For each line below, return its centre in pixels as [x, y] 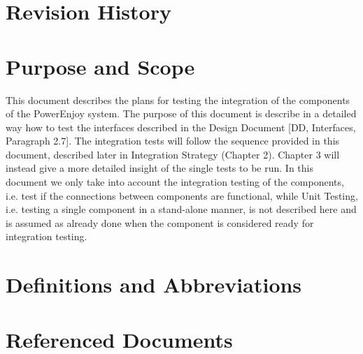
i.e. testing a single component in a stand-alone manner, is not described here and [181, 209]
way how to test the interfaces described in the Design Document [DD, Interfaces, [181, 127]
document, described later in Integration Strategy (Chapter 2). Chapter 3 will [173, 154]
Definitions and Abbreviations [154, 285]
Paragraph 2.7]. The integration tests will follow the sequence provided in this [173, 141]
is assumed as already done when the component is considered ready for [160, 222]
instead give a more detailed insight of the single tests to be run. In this [159, 168]
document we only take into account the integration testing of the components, [175, 182]
